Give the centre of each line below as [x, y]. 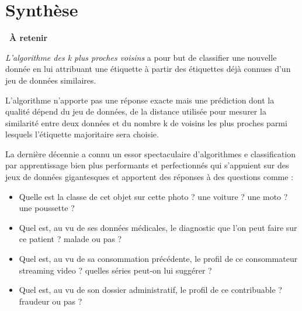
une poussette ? [47, 208]
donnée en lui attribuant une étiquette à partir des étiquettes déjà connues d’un [148, 69]
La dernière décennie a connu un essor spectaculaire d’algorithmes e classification [151, 153]
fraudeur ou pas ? [51, 301]
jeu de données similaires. [51, 80]
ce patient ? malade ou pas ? [70, 239]
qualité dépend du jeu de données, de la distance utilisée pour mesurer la [136, 111]
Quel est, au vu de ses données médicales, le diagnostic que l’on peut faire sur [158, 227]
